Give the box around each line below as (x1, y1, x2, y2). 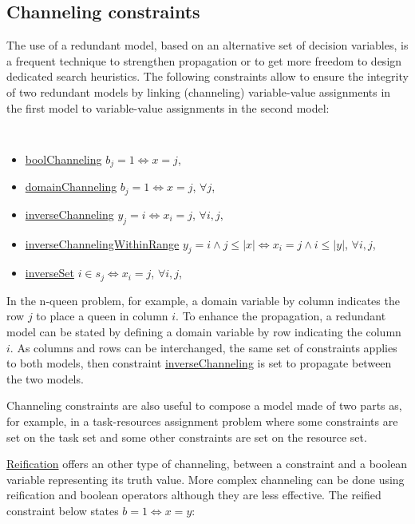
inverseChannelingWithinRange (25, 235, 180, 252)
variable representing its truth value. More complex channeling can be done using (6, 470, 405, 487)
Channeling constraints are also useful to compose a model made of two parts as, (6, 397, 402, 414)
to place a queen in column (36, 308, 168, 324)
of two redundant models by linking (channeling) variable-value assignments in (6, 83, 391, 100)
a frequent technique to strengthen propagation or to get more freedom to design (6, 52, 402, 69)
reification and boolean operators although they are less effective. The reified (6, 486, 381, 503)
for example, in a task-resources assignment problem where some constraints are (6, 412, 398, 429)
